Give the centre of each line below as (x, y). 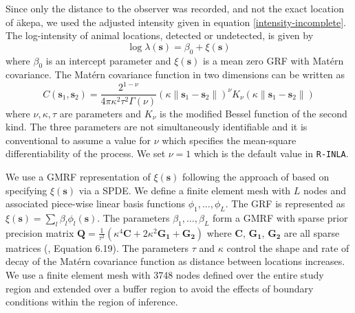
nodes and (325, 190)
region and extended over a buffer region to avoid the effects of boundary (160, 288)
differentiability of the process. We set (86, 153)
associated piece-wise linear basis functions (96, 204)
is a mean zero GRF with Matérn (273, 60)
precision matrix (40, 232)
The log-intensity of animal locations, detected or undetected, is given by (160, 35)
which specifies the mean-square (229, 140)
